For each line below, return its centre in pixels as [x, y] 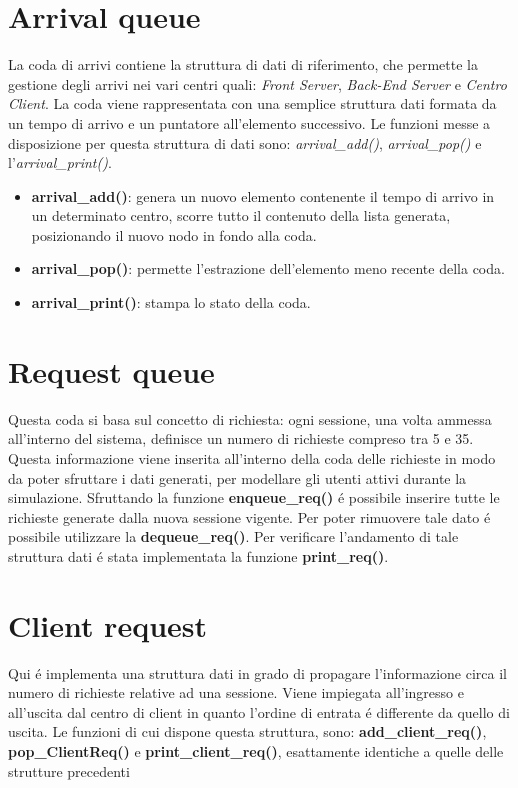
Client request [108, 624]
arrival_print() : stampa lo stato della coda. [171, 302]
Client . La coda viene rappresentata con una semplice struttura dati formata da [252, 103]
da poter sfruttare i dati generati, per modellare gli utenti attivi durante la [237, 477]
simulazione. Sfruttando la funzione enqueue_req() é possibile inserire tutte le [254, 497]
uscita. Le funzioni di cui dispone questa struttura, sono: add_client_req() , [247, 731]
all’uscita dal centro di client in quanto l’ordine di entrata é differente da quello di [259, 711]
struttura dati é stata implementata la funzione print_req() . [198, 555]
